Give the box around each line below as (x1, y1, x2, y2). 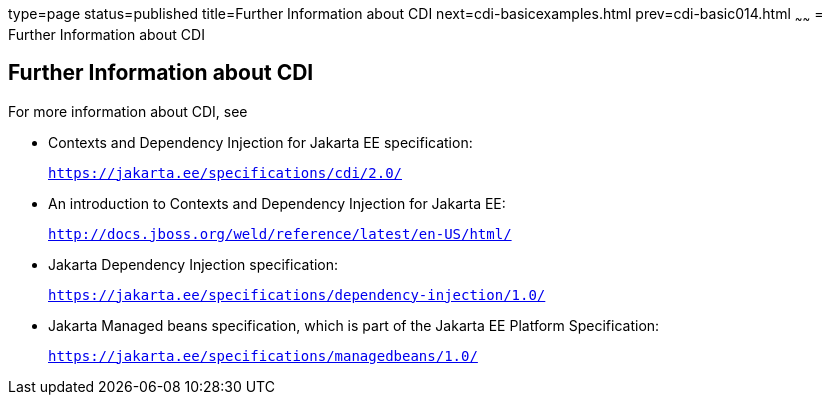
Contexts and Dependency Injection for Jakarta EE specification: (48, 133, 473, 151)
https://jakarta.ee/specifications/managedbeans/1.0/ (48, 347, 478, 364)
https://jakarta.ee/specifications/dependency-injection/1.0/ (48, 286, 546, 303)
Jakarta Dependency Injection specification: (48, 255, 339, 273)
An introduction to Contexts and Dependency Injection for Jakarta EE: (48, 194, 506, 212)
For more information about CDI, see (8, 102, 248, 120)
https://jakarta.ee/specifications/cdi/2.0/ (48, 164, 403, 181)
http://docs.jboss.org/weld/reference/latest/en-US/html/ (48, 225, 512, 242)
